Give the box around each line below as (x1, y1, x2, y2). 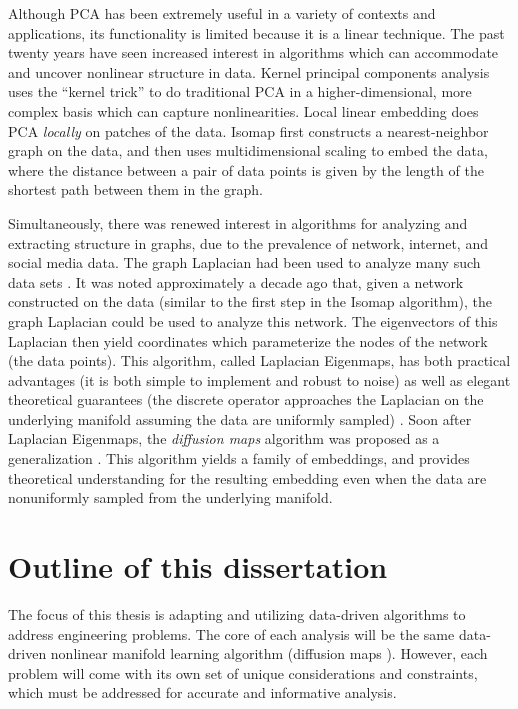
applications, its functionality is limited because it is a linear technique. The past (8, 22, 505, 43)
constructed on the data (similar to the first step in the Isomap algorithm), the (8, 291, 492, 312)
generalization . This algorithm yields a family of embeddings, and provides (8, 448, 470, 469)
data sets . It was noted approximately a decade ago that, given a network (8, 271, 464, 292)
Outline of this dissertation (8, 546, 388, 587)
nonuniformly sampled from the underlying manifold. (8, 487, 333, 508)
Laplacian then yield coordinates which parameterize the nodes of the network (8, 330, 488, 351)
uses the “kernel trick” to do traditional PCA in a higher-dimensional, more (8, 81, 472, 102)
